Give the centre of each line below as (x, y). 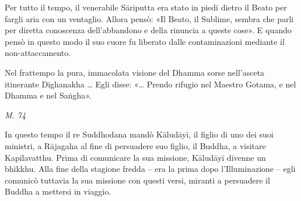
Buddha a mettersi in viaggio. (58, 191)
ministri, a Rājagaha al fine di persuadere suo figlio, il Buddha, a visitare (135, 145)
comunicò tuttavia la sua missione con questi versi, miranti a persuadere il (137, 180)
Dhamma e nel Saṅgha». (48, 95)
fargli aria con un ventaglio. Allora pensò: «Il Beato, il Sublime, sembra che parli (149, 18)
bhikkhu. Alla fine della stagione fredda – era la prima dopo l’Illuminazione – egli (150, 169)
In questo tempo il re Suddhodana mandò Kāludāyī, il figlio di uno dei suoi (139, 134)
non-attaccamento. (38, 53)
